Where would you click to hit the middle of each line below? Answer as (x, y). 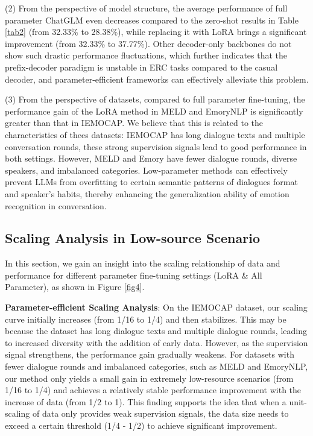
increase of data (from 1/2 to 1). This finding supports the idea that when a (146, 401)
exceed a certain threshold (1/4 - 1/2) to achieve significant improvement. (141, 425)
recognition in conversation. (56, 205)
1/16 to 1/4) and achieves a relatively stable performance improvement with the (153, 390)
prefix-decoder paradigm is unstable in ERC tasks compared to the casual (141, 67)
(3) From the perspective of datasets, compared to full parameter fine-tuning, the (155, 99)
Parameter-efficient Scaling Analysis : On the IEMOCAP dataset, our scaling (156, 307)
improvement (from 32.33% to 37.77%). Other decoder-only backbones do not (148, 43)
